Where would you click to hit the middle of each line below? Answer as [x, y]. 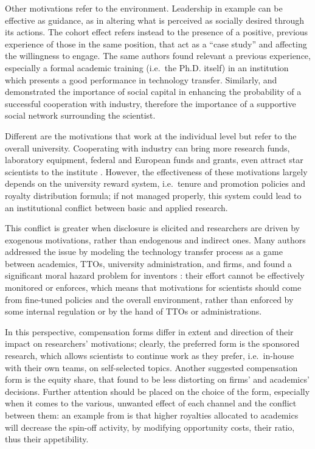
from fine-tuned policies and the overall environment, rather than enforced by [149, 299]
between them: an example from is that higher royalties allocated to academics [152, 415]
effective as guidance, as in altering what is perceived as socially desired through [155, 20]
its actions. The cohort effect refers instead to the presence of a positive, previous [157, 32]
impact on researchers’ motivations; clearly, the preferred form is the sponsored [152, 343]
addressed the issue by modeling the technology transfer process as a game [144, 252]
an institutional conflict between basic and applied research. [116, 207]
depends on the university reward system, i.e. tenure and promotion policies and [155, 183]
